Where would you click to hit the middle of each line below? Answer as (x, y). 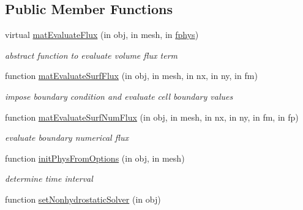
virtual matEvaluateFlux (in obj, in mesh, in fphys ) (102, 35)
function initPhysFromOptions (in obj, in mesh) (95, 158)
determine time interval (49, 178)
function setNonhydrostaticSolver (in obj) (83, 199)
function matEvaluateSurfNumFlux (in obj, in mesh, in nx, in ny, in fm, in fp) (152, 117)
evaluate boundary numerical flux (67, 137)
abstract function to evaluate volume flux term (92, 55)
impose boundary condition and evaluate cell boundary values (119, 96)
